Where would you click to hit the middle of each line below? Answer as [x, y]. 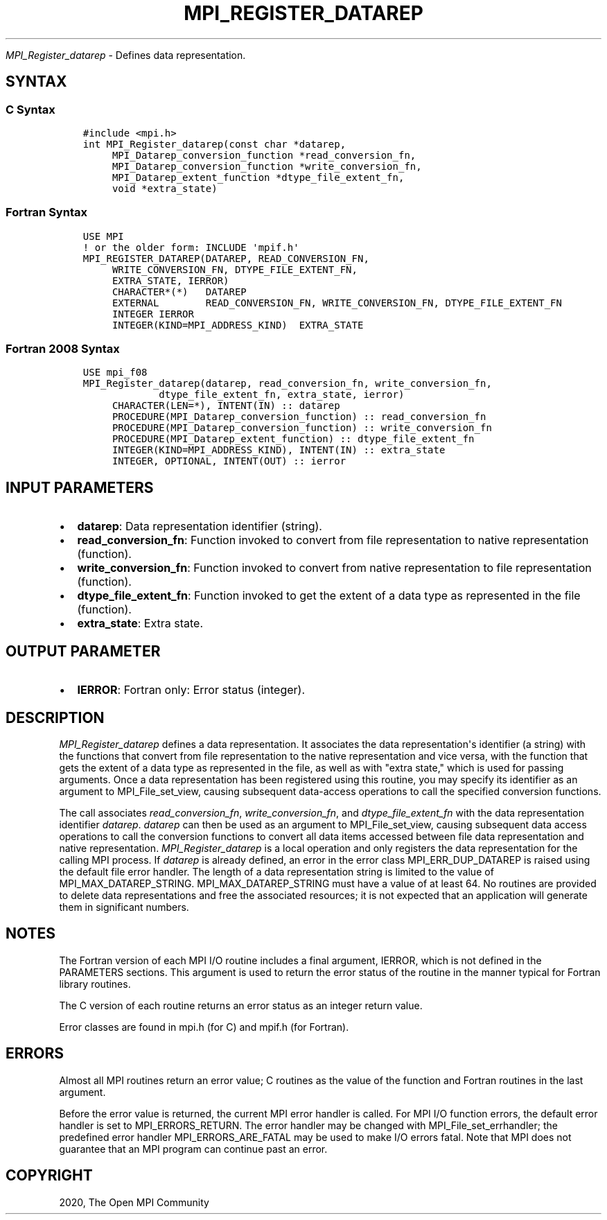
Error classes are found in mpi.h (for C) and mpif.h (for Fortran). [204, 1027]
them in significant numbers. [124, 907]
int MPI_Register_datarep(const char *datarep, [214, 144]
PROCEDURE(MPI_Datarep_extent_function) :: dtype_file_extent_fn [293, 439]
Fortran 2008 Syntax [63, 349]
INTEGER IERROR [153, 314]
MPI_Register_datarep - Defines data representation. [126, 55]
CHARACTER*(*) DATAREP [179, 291]
